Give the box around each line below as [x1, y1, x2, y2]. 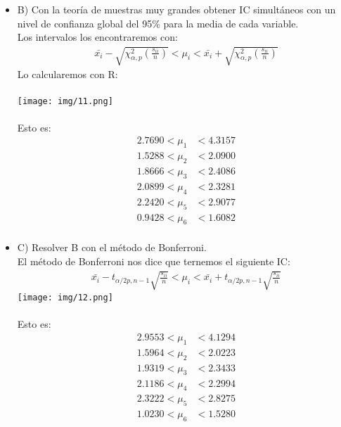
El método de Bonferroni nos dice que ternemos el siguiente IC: [17, 253, 290, 268]
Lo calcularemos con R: [17, 67, 118, 82]
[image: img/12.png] [17, 293, 113, 303]
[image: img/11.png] [17, 96, 113, 106]
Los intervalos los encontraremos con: [17, 30, 178, 44]
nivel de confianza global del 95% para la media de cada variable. [17, 15, 299, 30]
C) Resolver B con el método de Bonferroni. [17, 240, 207, 255]
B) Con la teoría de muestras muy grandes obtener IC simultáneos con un [17, 2, 336, 16]
